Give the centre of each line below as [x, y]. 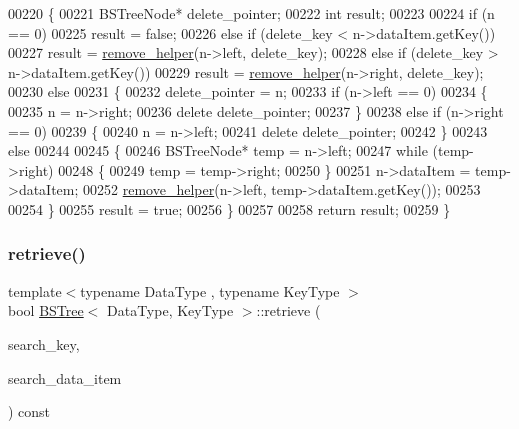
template [35, 290]
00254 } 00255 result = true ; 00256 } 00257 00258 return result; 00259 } [229, 208]
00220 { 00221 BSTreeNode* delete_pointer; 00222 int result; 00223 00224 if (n [251, 13]
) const [29, 411]
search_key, [44, 343]
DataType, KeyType [170, 310]
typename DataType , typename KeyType [210, 290]
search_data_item [65, 377]
